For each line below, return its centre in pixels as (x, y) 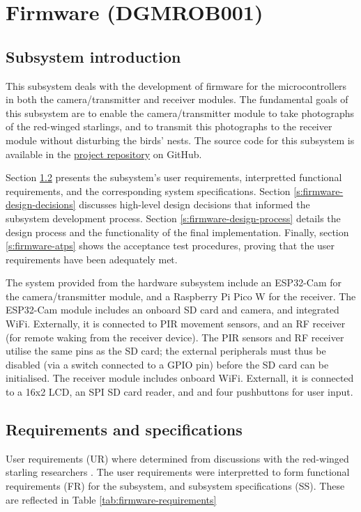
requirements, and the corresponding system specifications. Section (148, 191)
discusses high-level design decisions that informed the (194, 204)
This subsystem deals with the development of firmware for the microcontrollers (176, 85)
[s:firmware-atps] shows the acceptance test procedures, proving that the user (170, 246)
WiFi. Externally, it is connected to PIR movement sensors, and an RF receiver (176, 324)
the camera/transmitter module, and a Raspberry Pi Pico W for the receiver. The (181, 296)
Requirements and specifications (124, 429)
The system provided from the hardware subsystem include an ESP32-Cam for (174, 282)
